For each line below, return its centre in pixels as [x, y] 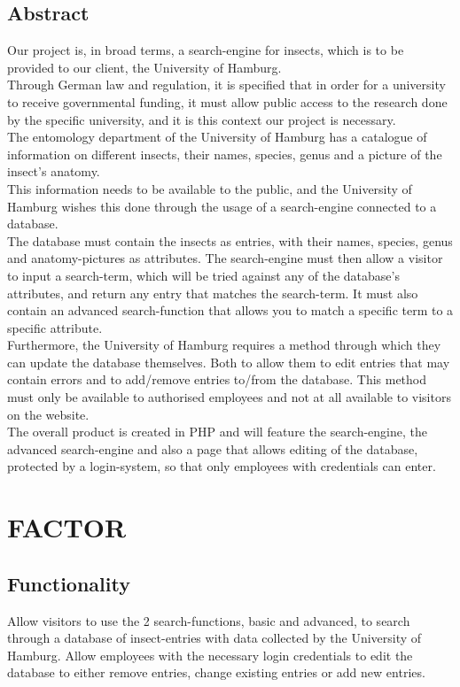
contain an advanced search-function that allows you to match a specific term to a [230, 310]
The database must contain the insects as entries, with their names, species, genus [230, 240]
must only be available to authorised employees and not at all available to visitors [229, 397]
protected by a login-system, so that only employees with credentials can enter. [222, 466]
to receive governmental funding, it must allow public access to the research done [227, 101]
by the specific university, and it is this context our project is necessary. [202, 119]
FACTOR [67, 527]
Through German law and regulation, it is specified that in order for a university [226, 85]
